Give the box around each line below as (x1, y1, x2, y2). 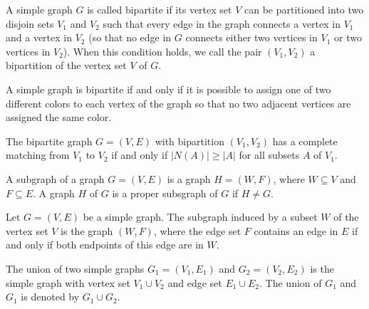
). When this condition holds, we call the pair (63, 43, 262, 58)
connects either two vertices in (185, 30, 318, 45)
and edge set (167, 275, 222, 290)
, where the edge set (153, 223, 241, 238)
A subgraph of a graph (6, 171, 105, 186)
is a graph (167, 171, 211, 186)
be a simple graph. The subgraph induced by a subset (83, 209, 318, 224)
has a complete (272, 133, 338, 148)
